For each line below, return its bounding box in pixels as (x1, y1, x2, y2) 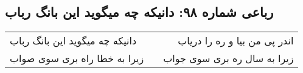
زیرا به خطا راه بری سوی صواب (10, 51, 144, 66)
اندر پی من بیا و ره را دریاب (178, 33, 294, 48)
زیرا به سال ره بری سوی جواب (163, 51, 294, 66)
